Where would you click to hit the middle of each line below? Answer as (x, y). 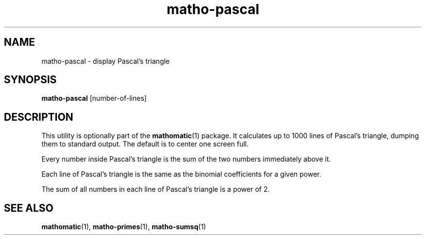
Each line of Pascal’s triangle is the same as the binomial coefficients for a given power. (181, 174)
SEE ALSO (29, 208)
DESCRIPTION (39, 117)
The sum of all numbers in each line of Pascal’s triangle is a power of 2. (156, 189)
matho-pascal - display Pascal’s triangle (106, 61)
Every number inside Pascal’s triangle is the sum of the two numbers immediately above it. (186, 159)
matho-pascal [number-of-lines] (94, 98)
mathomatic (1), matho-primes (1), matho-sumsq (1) (124, 227)
